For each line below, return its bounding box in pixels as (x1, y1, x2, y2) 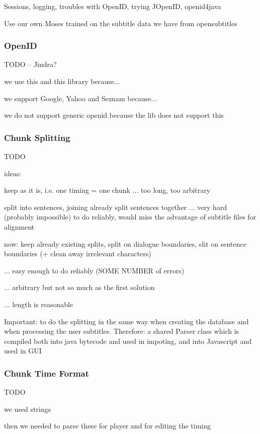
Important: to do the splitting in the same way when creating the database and (4, 316, 249, 326)
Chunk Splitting (4, 131, 70, 143)
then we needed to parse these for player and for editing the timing (4, 420, 211, 431)
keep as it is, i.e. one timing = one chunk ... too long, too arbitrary (4, 185, 211, 195)
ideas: (4, 168, 22, 178)
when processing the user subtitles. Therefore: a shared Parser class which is (4, 326, 239, 336)
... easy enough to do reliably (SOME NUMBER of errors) (4, 265, 185, 275)
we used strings (4, 403, 51, 414)
